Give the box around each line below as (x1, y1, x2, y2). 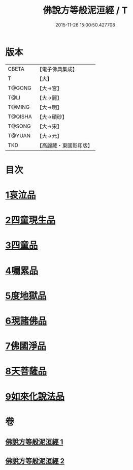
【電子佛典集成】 (37, 66, 78, 73)
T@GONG (8, 84, 31, 92)
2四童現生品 (5, 215, 56, 226)
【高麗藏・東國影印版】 (37, 142, 93, 149)
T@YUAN (8, 132, 31, 139)
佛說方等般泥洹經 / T (43, 5, 128, 16)
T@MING (8, 103, 30, 110)
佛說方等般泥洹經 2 (5, 456, 65, 465)
